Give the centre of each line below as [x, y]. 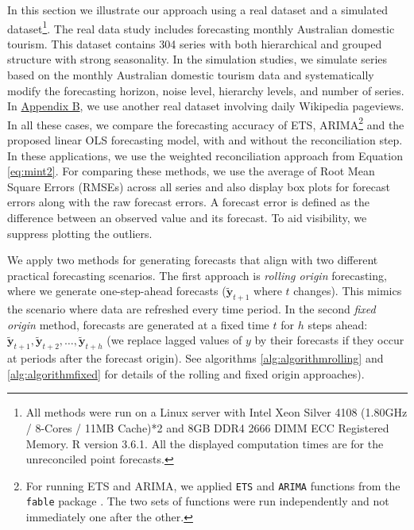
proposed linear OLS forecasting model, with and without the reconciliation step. [205, 140]
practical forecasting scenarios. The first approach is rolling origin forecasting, [197, 275]
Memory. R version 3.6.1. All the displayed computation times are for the [205, 443]
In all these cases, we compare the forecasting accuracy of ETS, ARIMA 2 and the [206, 123]
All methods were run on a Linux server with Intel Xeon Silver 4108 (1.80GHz [217, 412]
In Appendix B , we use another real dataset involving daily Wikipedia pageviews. [206, 106]
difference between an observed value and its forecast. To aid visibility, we [187, 218]
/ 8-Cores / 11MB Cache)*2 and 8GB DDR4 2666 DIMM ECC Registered [207, 427]
